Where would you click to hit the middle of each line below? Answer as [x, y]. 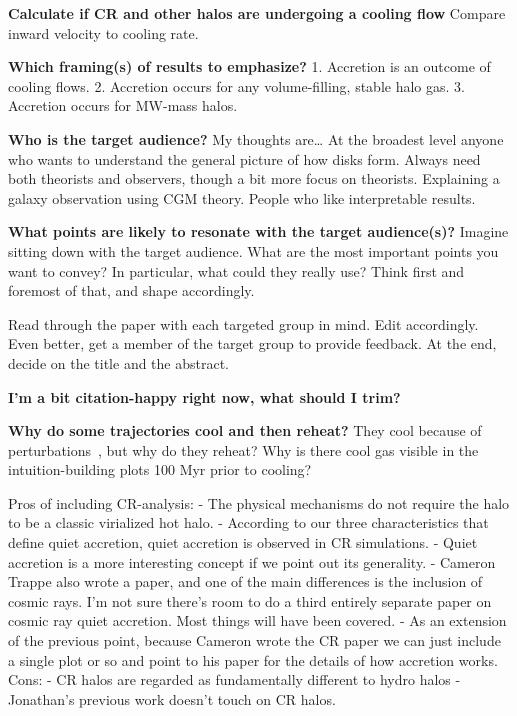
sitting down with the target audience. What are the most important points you [253, 250]
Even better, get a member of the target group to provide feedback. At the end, [252, 343]
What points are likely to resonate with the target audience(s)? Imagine [258, 231]
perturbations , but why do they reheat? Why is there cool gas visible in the [243, 449]
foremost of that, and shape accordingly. [131, 290]
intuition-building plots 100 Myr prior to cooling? [160, 469]
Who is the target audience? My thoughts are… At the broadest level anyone [256, 138]
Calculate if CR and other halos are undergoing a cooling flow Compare [257, 13]
